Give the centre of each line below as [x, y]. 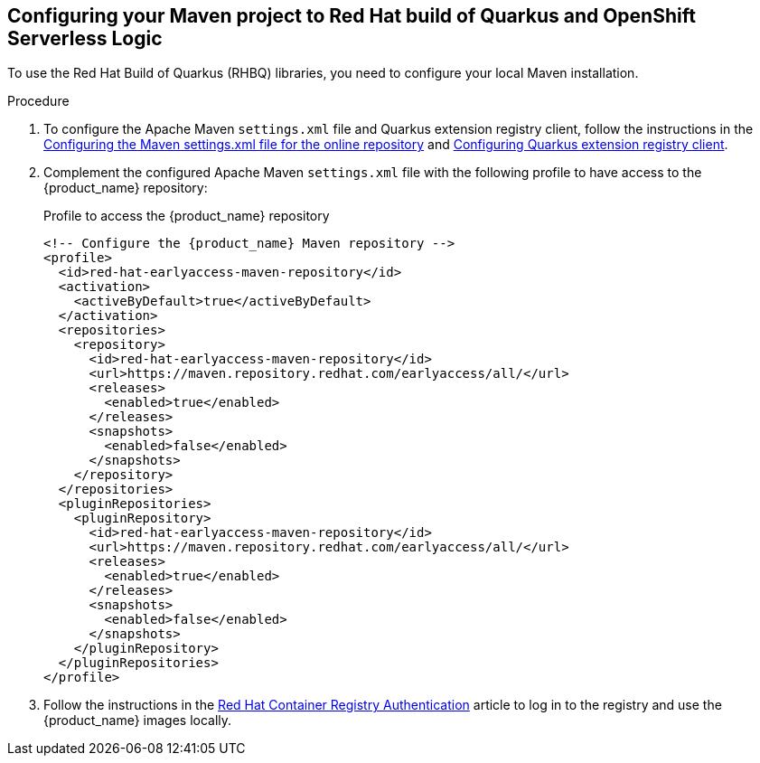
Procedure [38, 101]
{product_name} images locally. [138, 721]
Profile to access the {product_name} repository [187, 216]
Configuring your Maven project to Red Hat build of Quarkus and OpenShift [352, 16]
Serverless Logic [85, 38]
